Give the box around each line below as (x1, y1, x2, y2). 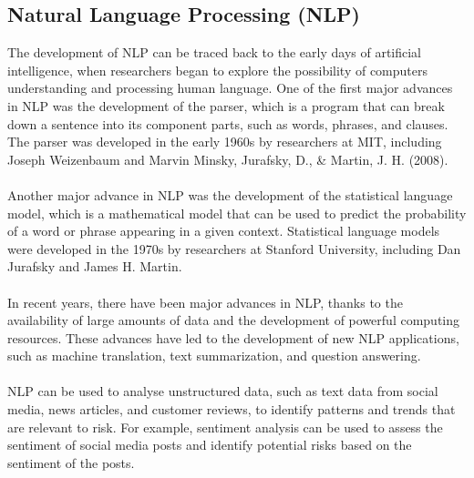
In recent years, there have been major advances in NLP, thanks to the (7, 292, 403, 311)
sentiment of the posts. (7, 453, 135, 472)
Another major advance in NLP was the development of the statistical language (7, 185, 453, 204)
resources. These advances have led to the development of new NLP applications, (7, 328, 459, 347)
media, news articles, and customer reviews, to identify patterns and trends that (7, 400, 456, 419)
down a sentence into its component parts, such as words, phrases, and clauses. (7, 114, 448, 133)
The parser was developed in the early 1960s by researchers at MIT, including (7, 132, 442, 151)
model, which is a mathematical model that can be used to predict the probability (7, 203, 467, 222)
